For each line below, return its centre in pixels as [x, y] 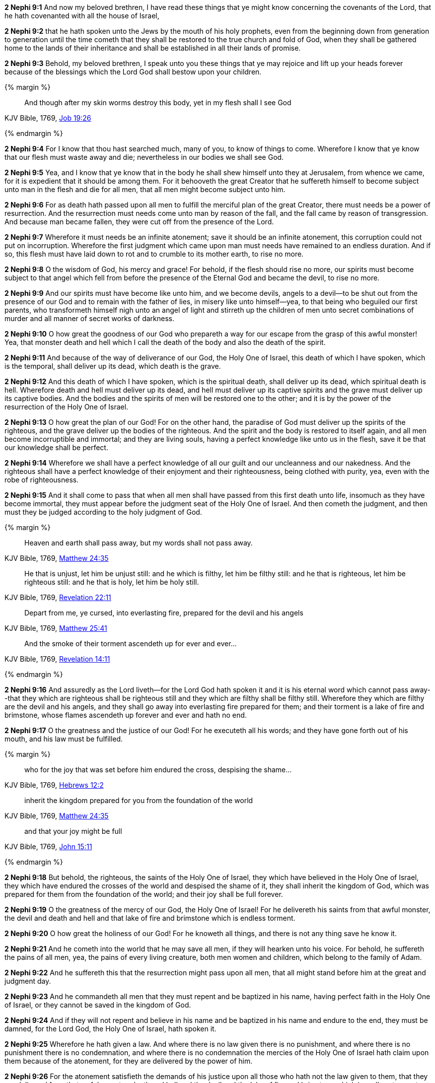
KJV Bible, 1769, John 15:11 [48, 846]
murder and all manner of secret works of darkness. [90, 318]
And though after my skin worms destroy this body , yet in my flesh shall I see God [158, 102]
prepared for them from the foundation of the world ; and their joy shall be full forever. [144, 894]
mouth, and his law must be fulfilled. [64, 739]
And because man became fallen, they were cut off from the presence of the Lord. [139, 222]
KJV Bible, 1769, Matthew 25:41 [56, 628]
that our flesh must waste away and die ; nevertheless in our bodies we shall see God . [144, 157]
